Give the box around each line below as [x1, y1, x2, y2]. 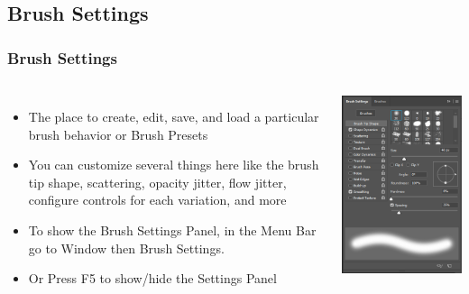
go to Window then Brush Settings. [28, 238, 225, 257]
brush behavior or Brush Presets [28, 124, 208, 143]
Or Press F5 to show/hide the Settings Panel [28, 269, 277, 288]
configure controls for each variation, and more [28, 190, 287, 209]
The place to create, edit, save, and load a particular [28, 107, 319, 125]
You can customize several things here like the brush [28, 155, 319, 174]
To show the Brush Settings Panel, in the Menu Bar [28, 220, 317, 239]
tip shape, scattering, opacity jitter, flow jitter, [28, 172, 287, 191]
